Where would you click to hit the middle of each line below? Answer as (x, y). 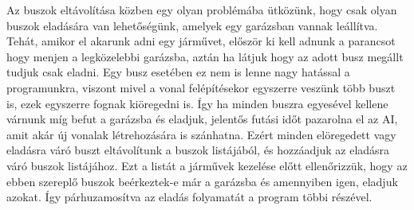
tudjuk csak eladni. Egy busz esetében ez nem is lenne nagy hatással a (178, 72)
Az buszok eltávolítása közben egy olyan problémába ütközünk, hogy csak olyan (202, 10)
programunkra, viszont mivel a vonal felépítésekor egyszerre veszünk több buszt (201, 87)
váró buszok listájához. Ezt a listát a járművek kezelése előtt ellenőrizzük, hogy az (207, 165)
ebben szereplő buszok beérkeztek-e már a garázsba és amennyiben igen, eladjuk (202, 181)
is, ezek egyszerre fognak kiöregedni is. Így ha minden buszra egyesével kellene (197, 103)
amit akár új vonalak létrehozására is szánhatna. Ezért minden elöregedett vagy (201, 134)
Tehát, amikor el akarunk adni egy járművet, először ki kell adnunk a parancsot (201, 41)
